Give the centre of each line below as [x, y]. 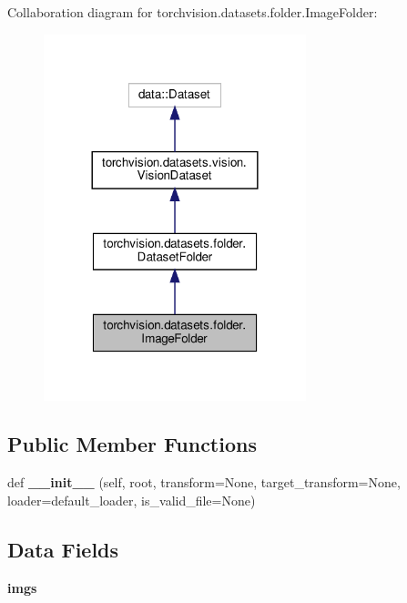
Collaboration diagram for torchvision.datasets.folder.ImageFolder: [193, 12]
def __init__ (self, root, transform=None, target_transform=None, [204, 482]
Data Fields [63, 549]
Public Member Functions [132, 444]
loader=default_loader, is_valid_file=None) [132, 500]
